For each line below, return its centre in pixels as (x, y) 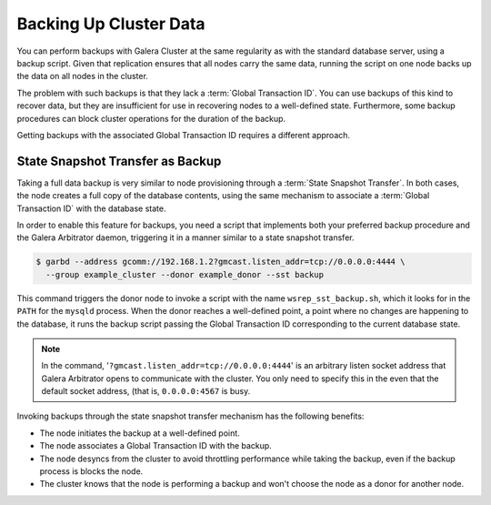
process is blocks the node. (91, 471)
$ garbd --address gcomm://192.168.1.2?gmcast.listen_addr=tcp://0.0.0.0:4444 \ (220, 262)
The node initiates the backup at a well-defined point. (140, 433)
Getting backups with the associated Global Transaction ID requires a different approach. (183, 135)
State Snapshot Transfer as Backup (119, 161)
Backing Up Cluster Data (111, 24)
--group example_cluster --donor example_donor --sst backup (185, 274)
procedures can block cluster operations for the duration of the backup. (151, 118)
